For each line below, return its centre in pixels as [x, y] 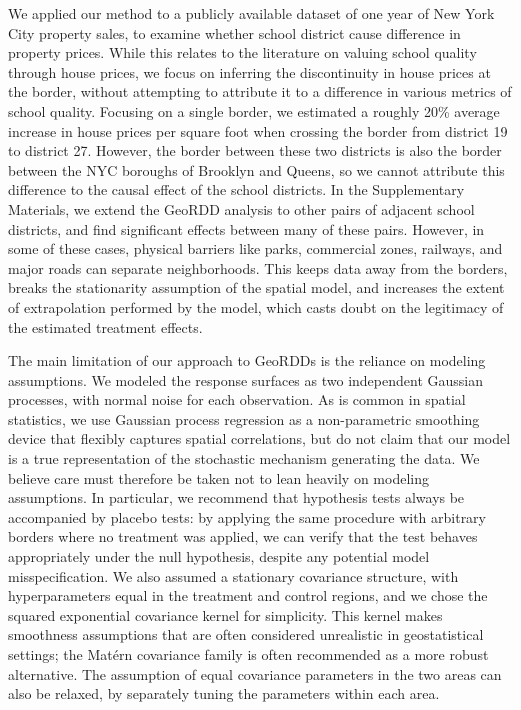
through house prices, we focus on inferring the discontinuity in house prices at [249, 71]
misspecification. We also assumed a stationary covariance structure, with [233, 575]
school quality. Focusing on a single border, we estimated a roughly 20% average [254, 110]
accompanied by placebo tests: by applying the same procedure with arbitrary [247, 516]
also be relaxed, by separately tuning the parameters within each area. [224, 693]
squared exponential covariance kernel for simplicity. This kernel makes [225, 614]
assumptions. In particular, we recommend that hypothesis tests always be [236, 497]
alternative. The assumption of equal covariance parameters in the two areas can [255, 673]
